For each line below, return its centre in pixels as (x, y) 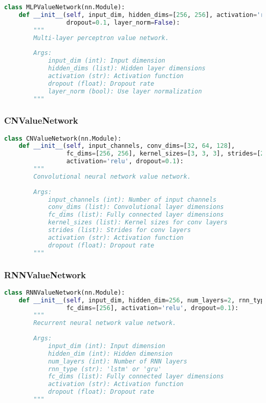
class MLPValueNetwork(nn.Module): (65, 7)
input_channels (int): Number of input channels (132, 199)
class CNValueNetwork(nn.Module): (63, 138)
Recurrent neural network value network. (105, 323)
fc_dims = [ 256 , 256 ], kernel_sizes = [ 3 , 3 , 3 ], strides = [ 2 (165, 154)
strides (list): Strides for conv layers (119, 230)
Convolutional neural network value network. (112, 176)
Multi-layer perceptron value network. (101, 38)
